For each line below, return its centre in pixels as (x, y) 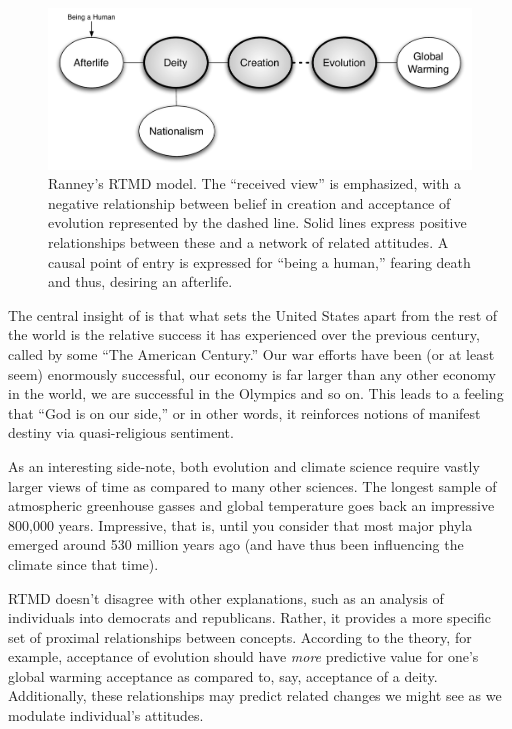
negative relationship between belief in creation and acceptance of (249, 202)
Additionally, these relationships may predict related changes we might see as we (255, 695)
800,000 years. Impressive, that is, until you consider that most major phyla (240, 524)
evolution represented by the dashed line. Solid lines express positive (257, 222)
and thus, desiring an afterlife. (140, 281)
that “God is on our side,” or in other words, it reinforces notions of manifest (244, 412)
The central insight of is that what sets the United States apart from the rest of (253, 314)
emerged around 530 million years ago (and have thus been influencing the (236, 544)
